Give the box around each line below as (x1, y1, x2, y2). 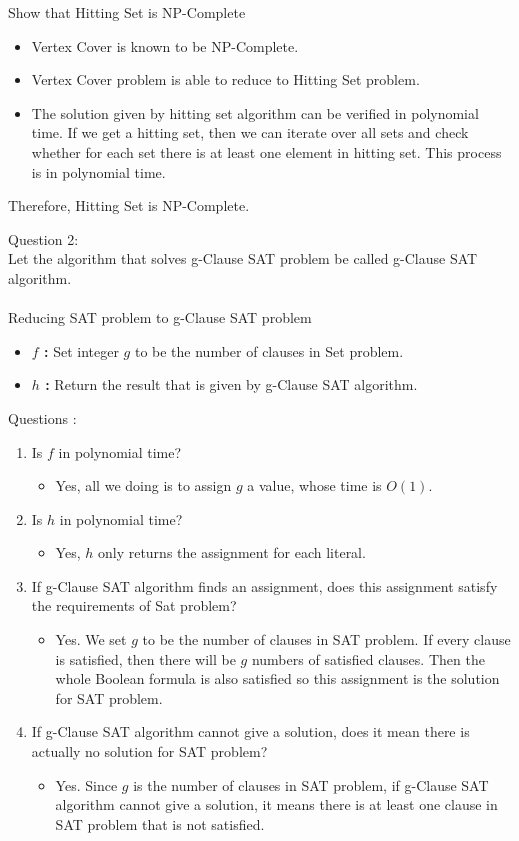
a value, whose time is (247, 475, 382, 496)
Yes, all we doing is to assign (55, 475, 232, 496)
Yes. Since (55, 774, 118, 795)
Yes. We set (55, 629, 127, 650)
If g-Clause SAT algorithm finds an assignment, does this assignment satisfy (31, 575, 498, 596)
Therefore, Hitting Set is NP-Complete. (8, 195, 250, 216)
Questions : (8, 407, 77, 428)
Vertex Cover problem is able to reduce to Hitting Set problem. (31, 69, 420, 90)
